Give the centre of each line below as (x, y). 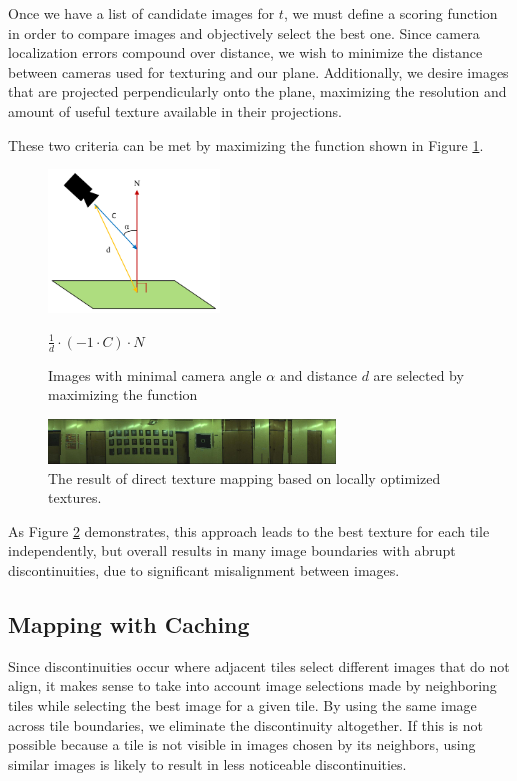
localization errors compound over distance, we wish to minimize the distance (245, 52)
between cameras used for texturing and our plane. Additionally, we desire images (258, 71)
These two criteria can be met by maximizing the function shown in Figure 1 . (246, 144)
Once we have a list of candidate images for (141, 13)
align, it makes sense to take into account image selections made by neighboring (252, 685)
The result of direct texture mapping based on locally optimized (244, 477)
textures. (75, 497)
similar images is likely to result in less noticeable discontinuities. (207, 763)
